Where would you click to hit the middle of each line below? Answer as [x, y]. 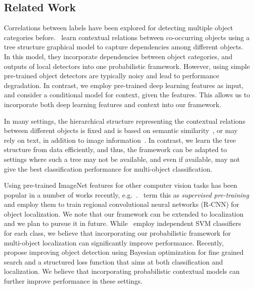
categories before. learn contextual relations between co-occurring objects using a [127, 37]
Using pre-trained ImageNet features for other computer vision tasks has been [121, 185]
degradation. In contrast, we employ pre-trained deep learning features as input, [124, 85]
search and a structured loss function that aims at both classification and [114, 261]
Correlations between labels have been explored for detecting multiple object [118, 28]
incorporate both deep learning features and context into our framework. [113, 104]
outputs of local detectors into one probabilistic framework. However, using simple [127, 66]
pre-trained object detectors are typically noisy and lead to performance [112, 76]
